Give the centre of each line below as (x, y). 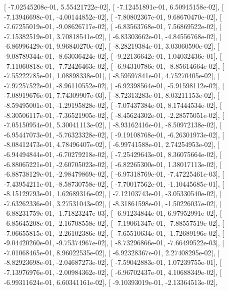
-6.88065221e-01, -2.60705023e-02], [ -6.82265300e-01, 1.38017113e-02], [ (113, 164)
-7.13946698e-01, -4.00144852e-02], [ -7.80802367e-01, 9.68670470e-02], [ (113, 16)
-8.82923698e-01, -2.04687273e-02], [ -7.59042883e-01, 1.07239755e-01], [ (113, 262)
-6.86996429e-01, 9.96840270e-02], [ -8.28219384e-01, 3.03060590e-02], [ (112, 46)
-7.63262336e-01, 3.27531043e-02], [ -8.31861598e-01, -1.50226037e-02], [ (113, 203)
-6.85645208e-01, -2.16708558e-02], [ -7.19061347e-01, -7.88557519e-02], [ (114, 223)
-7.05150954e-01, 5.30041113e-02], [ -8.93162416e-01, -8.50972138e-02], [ (113, 125)
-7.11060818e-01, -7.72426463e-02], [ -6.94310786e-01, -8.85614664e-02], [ (114, 65)
